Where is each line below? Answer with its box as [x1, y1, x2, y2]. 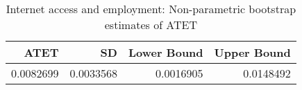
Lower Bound [128, 44, 203, 60]
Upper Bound [214, 44, 291, 60]
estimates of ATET [104, 17, 198, 33]
